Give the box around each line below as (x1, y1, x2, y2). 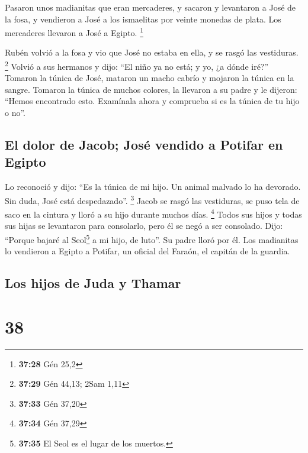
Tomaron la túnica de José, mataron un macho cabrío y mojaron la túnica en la (5, 72, 294, 84)
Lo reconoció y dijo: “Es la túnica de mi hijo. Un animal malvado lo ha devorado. (5, 180, 301, 193)
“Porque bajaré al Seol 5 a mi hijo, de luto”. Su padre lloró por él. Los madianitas (5, 231, 299, 245)
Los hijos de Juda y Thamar (5, 274, 181, 292)
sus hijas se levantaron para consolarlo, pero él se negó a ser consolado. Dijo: (5, 219, 283, 232)
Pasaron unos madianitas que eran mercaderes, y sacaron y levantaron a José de (5, 1, 296, 13)
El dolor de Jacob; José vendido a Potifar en (5, 135, 283, 154)
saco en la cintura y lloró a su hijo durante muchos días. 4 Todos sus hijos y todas (5, 206, 302, 220)
